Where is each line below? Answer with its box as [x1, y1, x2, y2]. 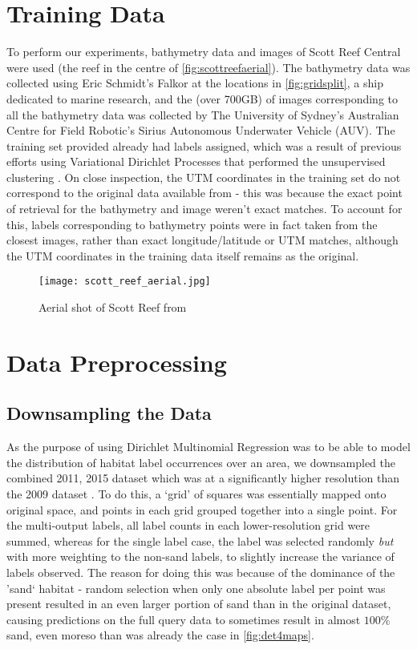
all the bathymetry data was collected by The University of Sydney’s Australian [6, 106, 399, 123]
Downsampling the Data [6, 401, 212, 425]
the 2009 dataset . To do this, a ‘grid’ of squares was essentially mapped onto [6, 486, 387, 502]
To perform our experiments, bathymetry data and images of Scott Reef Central [6, 43, 401, 60]
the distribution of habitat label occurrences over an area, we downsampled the [6, 453, 395, 470]
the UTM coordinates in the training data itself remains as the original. [6, 247, 359, 264]
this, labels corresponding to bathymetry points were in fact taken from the [6, 216, 378, 232]
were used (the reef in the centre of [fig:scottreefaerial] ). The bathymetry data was [6, 58, 411, 75]
